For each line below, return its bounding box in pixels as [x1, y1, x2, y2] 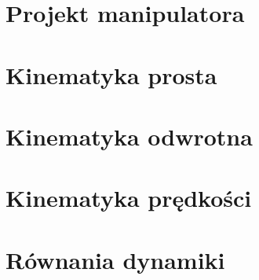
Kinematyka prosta [5, 58, 217, 90]
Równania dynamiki [5, 243, 225, 275]
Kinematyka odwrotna [5, 120, 253, 152]
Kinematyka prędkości [5, 182, 252, 214]
